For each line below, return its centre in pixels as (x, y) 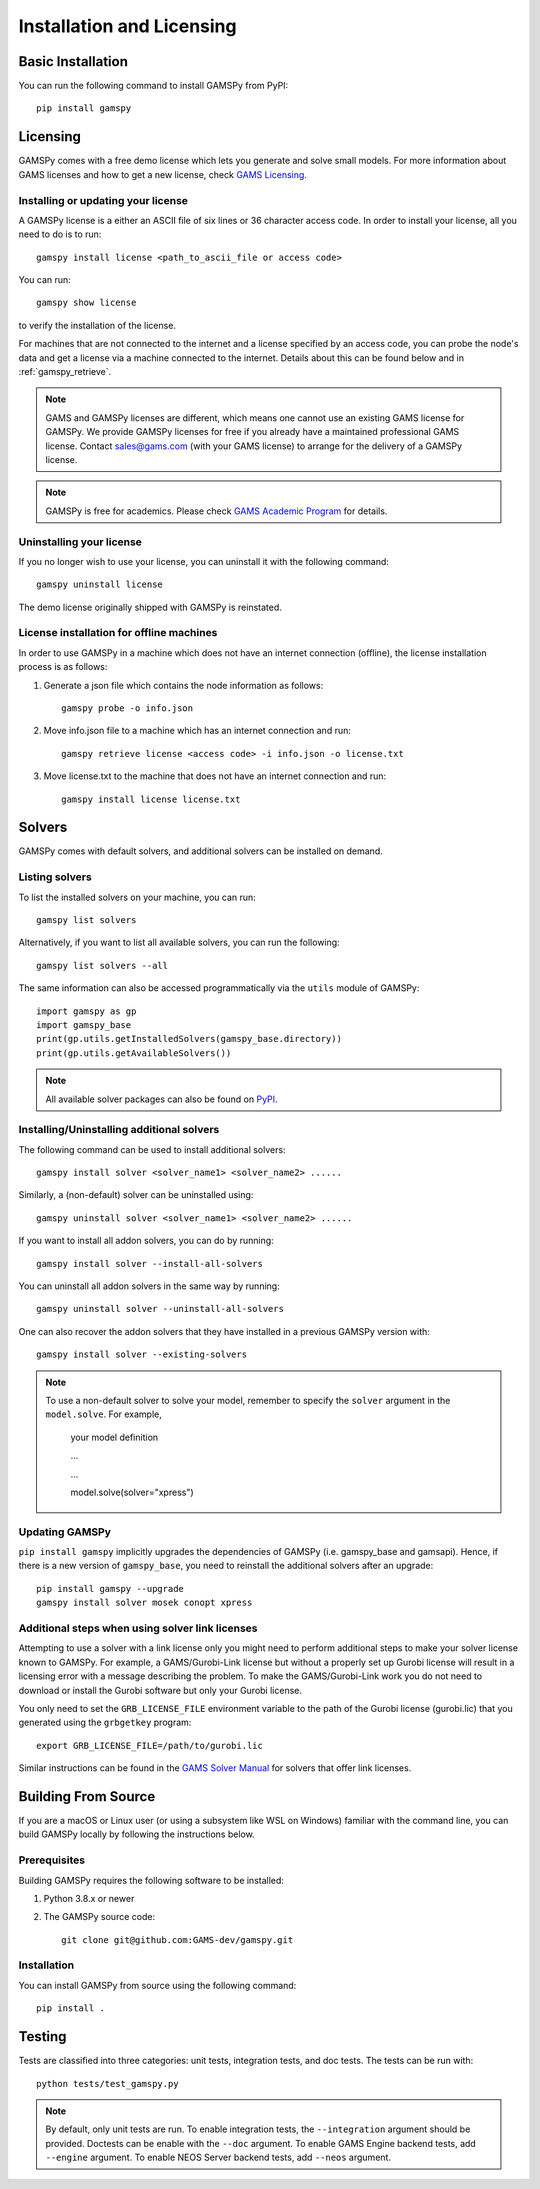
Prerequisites (51, 1860)
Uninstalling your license (80, 542)
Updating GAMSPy (65, 1532)
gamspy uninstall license (100, 584)
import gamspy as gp (86, 1011)
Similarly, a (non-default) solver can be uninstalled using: (136, 1195)
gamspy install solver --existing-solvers (142, 1354)
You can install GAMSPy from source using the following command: (157, 1985)
